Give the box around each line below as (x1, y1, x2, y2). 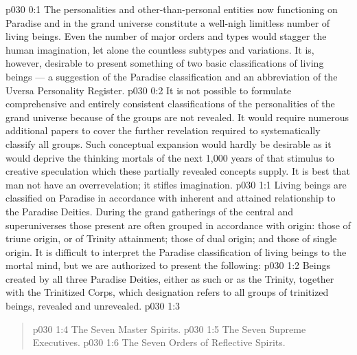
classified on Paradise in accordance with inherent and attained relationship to (5, 191, 336, 205)
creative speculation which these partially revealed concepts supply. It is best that (5, 164, 350, 178)
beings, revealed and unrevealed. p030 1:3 (5, 299, 181, 313)
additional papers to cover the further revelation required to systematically (5, 123, 321, 138)
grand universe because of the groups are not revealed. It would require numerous (5, 109, 349, 124)
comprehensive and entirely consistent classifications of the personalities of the (5, 96, 335, 111)
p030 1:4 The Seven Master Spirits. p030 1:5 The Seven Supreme (32, 321, 306, 336)
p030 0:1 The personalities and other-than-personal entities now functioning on (5, 2, 338, 16)
